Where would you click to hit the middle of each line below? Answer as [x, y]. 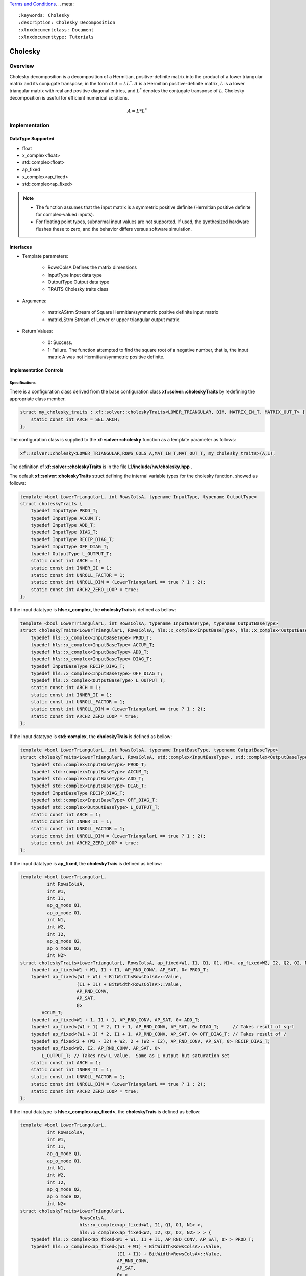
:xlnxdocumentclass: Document [56, 30]
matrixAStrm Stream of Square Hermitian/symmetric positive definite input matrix [133, 312]
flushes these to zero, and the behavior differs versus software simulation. [114, 229]
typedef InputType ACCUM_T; [66, 518]
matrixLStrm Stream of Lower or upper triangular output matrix [113, 320]
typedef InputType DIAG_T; [65, 532]
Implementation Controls [36, 370]
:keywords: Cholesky [44, 16]
